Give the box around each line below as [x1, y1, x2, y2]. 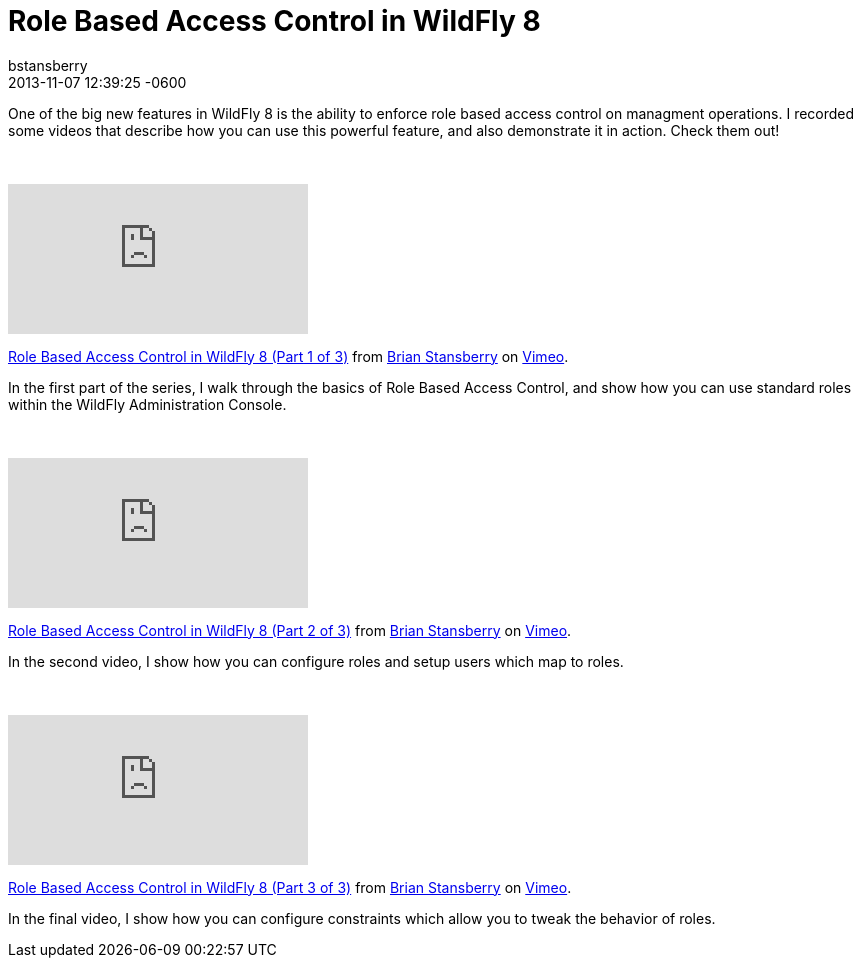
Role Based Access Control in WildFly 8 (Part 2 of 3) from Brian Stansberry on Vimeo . [8, 621, 572, 639]
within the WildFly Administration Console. [8, 395, 287, 413]
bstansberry [8, 56, 88, 74]
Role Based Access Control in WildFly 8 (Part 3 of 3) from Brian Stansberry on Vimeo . [8, 878, 572, 896]
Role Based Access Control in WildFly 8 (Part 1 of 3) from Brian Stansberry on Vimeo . [8, 347, 569, 365]
